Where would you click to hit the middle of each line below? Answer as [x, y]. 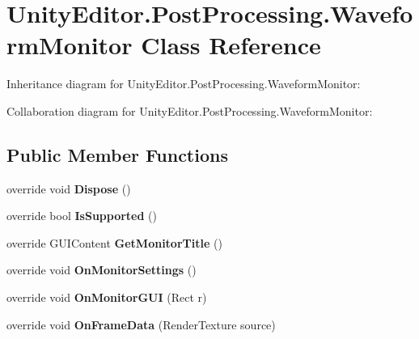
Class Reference [231, 45]
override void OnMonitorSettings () [102, 270]
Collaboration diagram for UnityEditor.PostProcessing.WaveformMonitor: [190, 110]
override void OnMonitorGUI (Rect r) [107, 297]
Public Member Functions [117, 154]
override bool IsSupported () [82, 216]
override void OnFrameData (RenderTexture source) [141, 324]
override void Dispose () [69, 188]
